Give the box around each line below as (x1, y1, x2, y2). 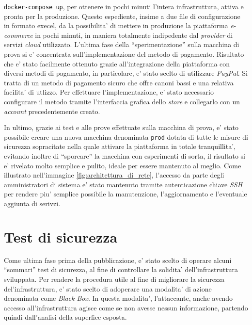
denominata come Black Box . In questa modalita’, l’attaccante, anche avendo (4, 293, 233, 303)
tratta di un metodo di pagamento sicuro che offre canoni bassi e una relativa (4, 77, 234, 87)
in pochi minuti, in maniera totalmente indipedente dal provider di (35, 30, 233, 40)
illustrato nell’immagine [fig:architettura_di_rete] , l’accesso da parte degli (4, 170, 224, 180)
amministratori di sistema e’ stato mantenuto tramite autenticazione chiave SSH (4, 179, 243, 189)
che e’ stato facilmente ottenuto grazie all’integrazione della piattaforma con (4, 58, 230, 68)
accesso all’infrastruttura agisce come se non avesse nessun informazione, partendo (4, 302, 248, 312)
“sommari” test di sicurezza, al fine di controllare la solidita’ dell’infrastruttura (4, 264, 238, 275)
